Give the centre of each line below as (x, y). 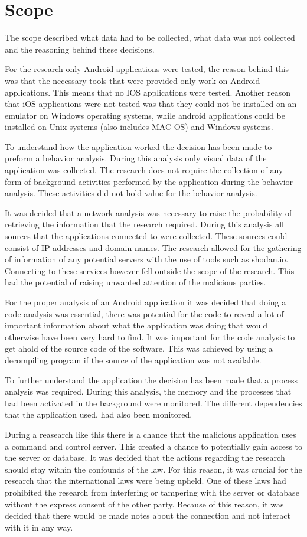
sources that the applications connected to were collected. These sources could (146, 236)
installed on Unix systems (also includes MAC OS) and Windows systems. (139, 127)
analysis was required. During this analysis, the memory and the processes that (148, 391)
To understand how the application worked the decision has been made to (138, 146)
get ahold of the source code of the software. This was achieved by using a (139, 348)
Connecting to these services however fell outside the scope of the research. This (150, 270)
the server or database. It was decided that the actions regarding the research (145, 458)
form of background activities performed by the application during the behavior (149, 181)
